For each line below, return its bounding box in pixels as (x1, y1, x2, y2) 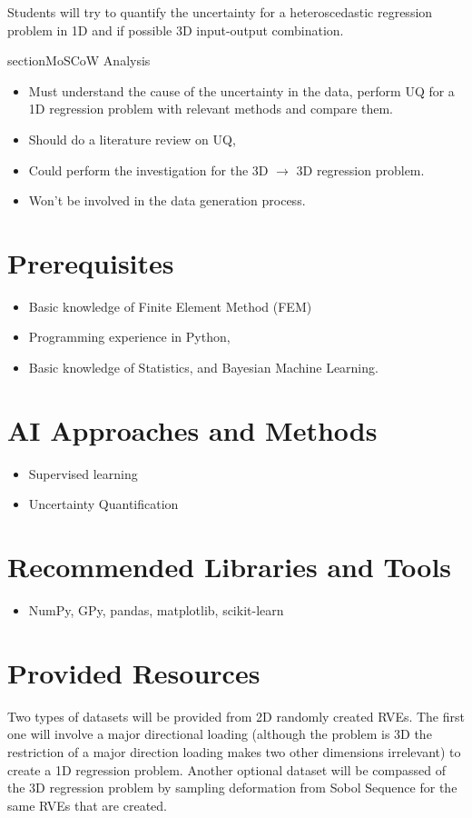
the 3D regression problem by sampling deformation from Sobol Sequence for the (7, 778, 457, 797)
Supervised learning (28, 464, 138, 483)
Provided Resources (7, 653, 261, 691)
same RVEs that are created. (7, 795, 167, 814)
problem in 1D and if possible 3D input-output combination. (7, 20, 344, 39)
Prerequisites (7, 244, 174, 281)
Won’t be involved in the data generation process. (28, 191, 306, 210)
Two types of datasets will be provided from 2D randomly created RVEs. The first (7, 706, 465, 725)
